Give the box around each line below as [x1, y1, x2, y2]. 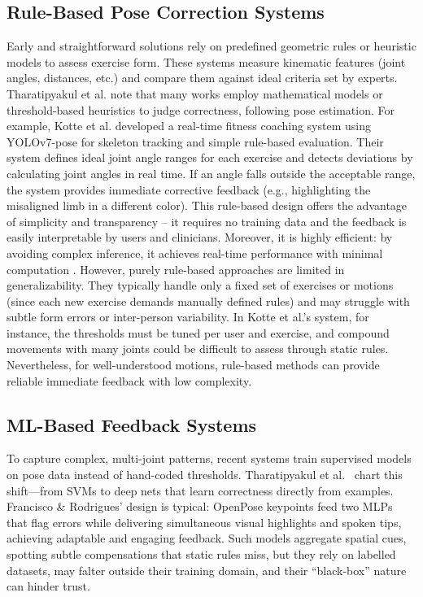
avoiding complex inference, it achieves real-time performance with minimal [7, 244, 383, 261]
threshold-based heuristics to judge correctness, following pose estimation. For [7, 101, 395, 118]
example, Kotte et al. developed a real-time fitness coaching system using [7, 117, 371, 134]
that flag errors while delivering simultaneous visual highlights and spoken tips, [7, 513, 402, 530]
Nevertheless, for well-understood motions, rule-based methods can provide [7, 356, 380, 373]
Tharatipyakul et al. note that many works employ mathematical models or [7, 85, 383, 102]
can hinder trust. [7, 577, 90, 595]
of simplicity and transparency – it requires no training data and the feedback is [7, 212, 407, 229]
